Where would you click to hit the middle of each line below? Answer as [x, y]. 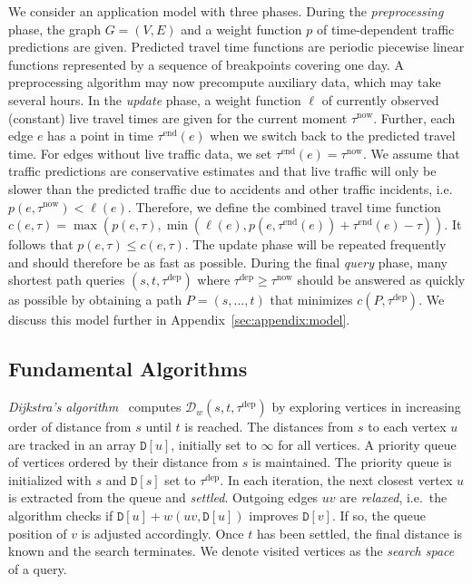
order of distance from [70, 427]
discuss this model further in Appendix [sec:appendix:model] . [179, 320]
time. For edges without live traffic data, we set [140, 153]
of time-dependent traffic [386, 29]
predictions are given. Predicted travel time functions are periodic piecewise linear [236, 47]
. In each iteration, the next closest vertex [336, 479]
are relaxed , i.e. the [393, 497]
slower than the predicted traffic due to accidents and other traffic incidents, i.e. [231, 188]
